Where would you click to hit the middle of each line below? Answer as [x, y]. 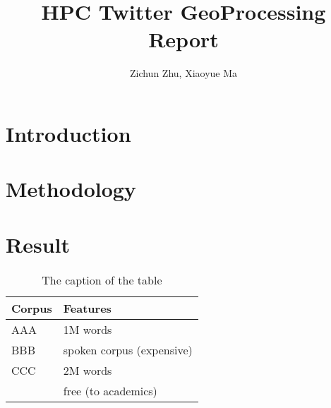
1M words [88, 329]
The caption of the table [102, 280]
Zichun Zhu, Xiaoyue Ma [183, 73]
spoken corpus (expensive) [128, 349]
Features [87, 308]
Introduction [68, 133]
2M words [88, 370]
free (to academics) [110, 390]
